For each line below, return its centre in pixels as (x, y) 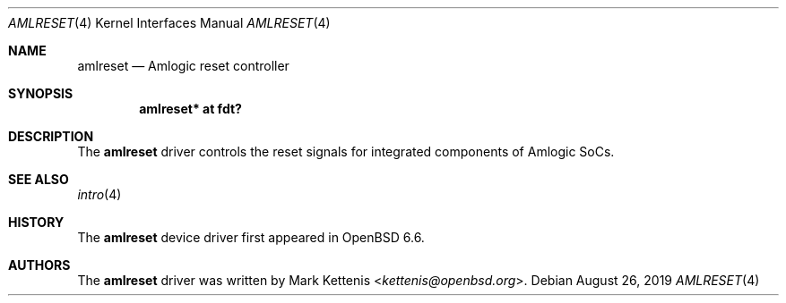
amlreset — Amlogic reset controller (183, 66)
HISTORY (36, 222)
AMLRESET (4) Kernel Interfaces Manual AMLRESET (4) (169, 23)
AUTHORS (39, 265)
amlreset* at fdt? (190, 109)
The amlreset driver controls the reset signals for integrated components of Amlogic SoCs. (346, 151)
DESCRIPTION (51, 136)
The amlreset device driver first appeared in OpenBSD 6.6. (251, 237)
